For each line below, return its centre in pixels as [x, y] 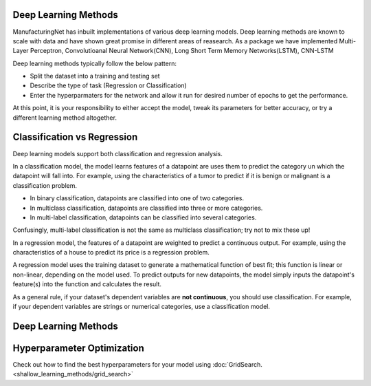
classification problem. [45, 185]
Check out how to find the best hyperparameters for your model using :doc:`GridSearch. [137, 364]
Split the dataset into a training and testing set [95, 76]
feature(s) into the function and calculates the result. [87, 284]
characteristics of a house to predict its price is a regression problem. [111, 253]
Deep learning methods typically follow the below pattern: [95, 63]
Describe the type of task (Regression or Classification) [108, 85]
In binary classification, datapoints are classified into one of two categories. [137, 198]
